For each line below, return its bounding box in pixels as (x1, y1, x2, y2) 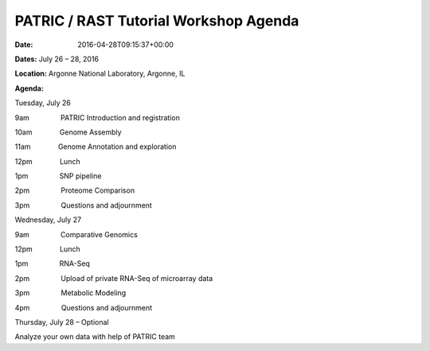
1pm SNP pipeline (14, 171, 102, 181)
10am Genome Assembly (14, 127, 123, 137)
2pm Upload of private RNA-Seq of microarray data (14, 273, 213, 283)
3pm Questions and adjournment (14, 200, 153, 210)
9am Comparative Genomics (14, 229, 139, 239)
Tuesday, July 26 (14, 98, 72, 107)
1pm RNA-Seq (14, 259, 91, 268)
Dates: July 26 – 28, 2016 (14, 54, 100, 64)
